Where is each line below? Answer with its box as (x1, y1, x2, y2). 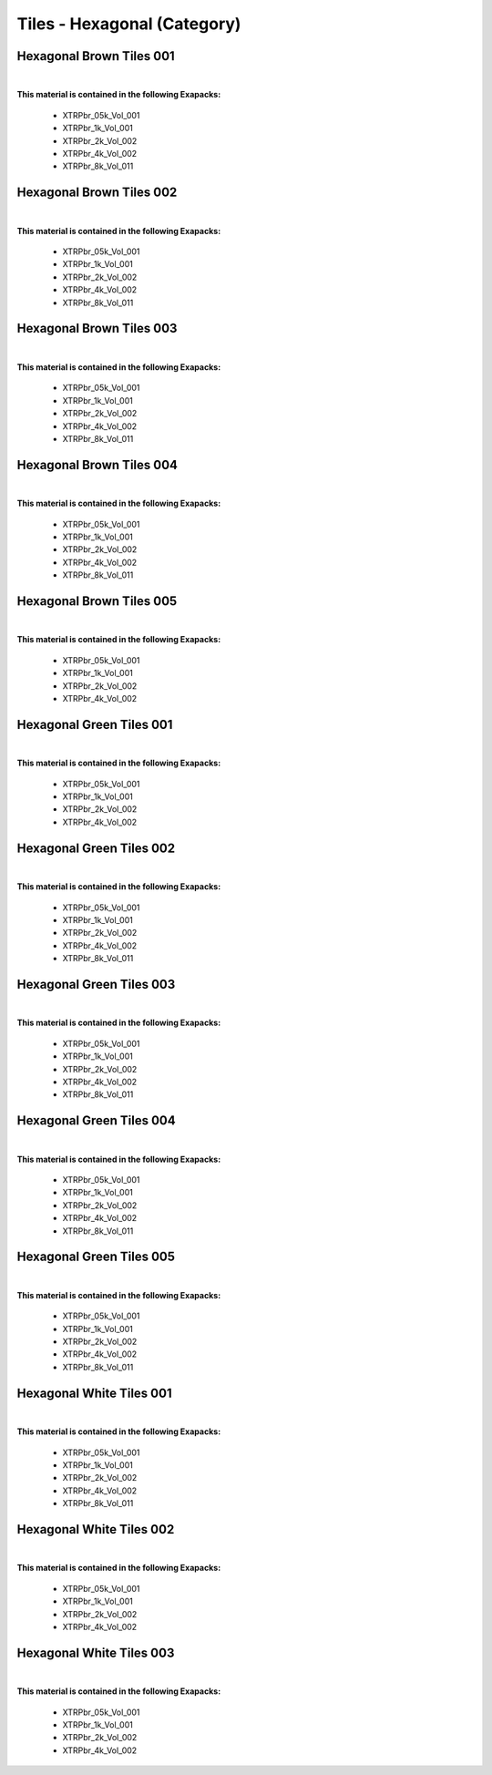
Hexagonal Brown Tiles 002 (16, 185, 178, 200)
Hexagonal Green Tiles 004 (16, 1113, 177, 1129)
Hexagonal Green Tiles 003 (16, 976, 176, 992)
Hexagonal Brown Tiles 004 (16, 457, 178, 473)
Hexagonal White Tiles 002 (16, 1522, 175, 1537)
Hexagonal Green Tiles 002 (16, 840, 176, 856)
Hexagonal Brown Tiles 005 (16, 593, 178, 609)
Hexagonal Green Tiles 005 (16, 1249, 176, 1265)
